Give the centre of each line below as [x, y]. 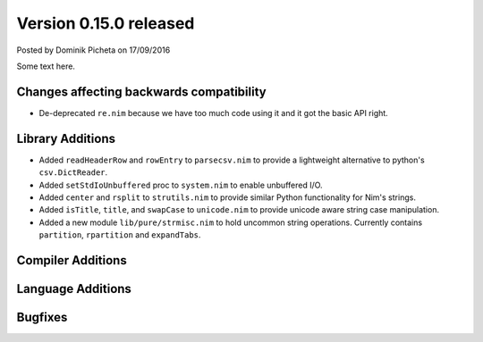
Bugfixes [42, 317]
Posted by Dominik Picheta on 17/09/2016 [93, 50]
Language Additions [74, 289]
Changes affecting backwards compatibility [142, 92]
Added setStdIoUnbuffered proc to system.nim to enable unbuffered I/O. [181, 185]
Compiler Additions [72, 260]
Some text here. [46, 66]
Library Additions [66, 138]
